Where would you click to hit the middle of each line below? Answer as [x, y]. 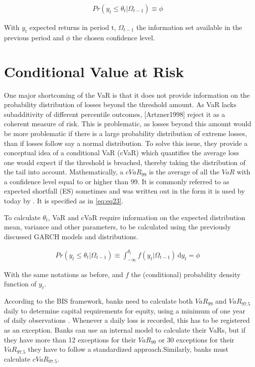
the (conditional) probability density [186, 274]
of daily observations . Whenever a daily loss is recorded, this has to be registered [127, 320]
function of [20, 284]
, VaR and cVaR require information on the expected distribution [147, 217]
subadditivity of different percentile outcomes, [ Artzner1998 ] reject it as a [115, 114]
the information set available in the [189, 27]
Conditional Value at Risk [94, 71]
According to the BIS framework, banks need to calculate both [99, 301]
